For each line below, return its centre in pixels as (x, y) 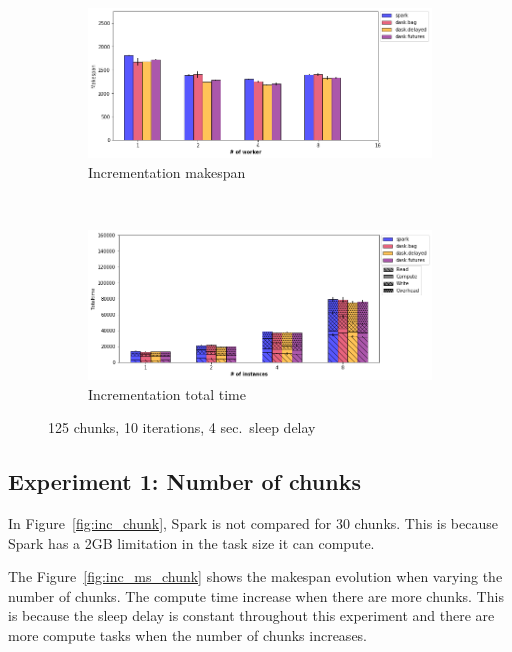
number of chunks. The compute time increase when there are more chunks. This (256, 595)
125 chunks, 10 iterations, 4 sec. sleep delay (182, 427)
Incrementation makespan (167, 172)
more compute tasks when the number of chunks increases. (188, 634)
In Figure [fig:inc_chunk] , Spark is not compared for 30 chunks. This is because (253, 523)
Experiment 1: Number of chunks (184, 481)
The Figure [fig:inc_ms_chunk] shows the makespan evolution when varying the (255, 576)
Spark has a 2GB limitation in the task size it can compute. (191, 542)
